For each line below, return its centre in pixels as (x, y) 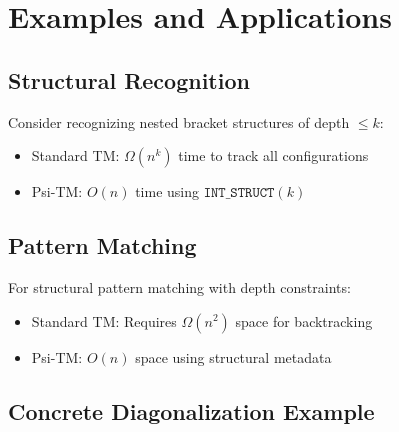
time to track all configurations (273, 155)
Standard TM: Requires (104, 320)
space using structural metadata (233, 356)
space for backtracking (304, 320)
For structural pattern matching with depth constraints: (179, 286)
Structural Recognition (129, 79)
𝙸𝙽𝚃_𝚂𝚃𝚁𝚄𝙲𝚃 (239, 193)
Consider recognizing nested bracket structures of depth (179, 121)
